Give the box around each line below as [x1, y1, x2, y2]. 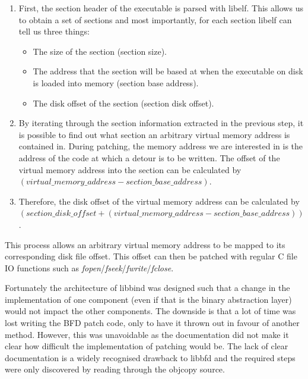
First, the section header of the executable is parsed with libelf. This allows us [18, 2, 303, 14]
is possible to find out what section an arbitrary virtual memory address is [18, 128, 290, 140]
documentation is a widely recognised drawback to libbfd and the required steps [5, 351, 296, 364]
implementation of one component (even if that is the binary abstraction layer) [5, 293, 292, 305]
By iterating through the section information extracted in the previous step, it [18, 117, 304, 129]
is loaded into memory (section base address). [33, 76, 199, 89]
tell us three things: [18, 25, 90, 37]
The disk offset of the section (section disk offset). [33, 96, 214, 109]
